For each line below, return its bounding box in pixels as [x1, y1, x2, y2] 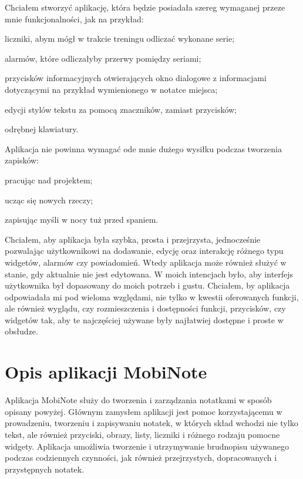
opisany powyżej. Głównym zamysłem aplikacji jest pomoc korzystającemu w [5, 405, 282, 417]
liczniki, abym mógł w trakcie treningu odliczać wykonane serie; [5, 32, 235, 45]
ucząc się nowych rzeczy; [5, 193, 93, 206]
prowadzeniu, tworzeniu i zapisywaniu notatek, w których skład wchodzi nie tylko [5, 417, 298, 429]
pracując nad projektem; [5, 173, 93, 186]
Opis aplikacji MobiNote [5, 360, 207, 384]
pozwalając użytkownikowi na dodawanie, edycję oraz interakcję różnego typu [5, 244, 284, 257]
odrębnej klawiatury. [5, 123, 79, 135]
